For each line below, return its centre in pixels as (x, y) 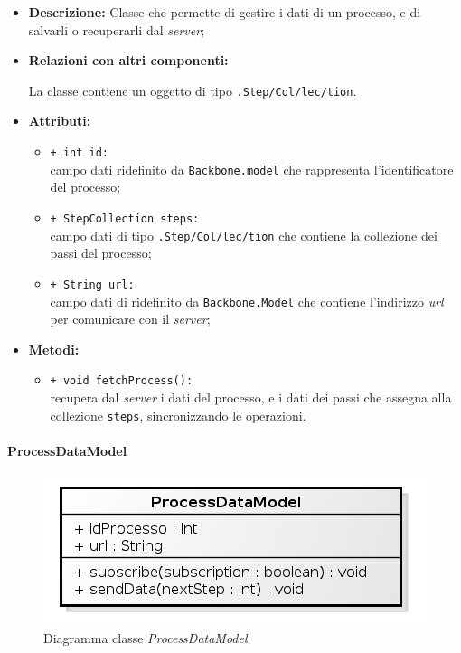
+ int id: (80, 153)
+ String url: (92, 284)
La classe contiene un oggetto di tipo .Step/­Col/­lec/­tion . (193, 90)
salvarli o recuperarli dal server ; (117, 29)
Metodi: (54, 349)
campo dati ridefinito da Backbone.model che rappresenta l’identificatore (252, 169)
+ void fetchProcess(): (122, 381)
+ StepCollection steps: (125, 218)
